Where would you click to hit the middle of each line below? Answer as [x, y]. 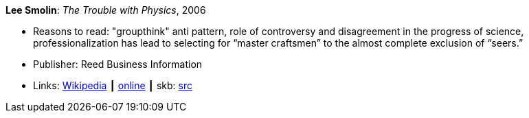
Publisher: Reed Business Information [118, 64]
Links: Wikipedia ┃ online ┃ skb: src [113, 85]
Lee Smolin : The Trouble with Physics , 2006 [106, 10]
